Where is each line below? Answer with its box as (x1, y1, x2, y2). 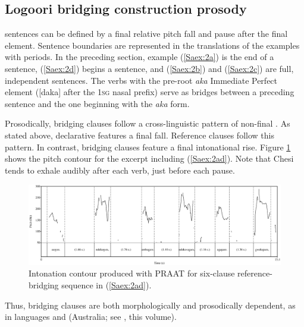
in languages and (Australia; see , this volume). (5, 310, 177, 323)
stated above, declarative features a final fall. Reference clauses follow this (5, 128, 274, 141)
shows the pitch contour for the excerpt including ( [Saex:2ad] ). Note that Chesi (5, 152, 294, 165)
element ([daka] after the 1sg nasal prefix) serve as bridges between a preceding (5, 86, 294, 98)
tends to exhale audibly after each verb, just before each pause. (5, 164, 235, 176)
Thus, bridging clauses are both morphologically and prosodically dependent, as (5, 298, 296, 311)
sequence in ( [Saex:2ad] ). (61, 278, 152, 291)
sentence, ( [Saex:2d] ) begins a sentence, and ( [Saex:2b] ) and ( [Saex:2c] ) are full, (5, 62, 294, 74)
